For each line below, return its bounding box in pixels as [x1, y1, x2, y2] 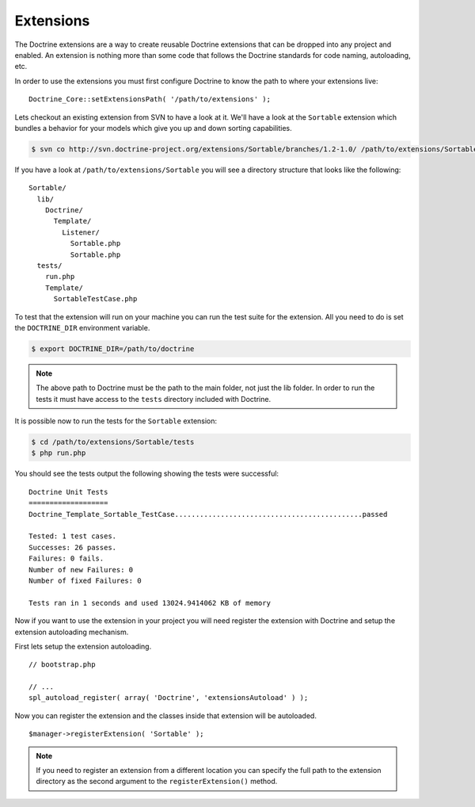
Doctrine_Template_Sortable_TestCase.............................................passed [28, 510, 388, 518]
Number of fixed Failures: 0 [28, 576, 142, 585]
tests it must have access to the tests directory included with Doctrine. [36, 394, 272, 403]
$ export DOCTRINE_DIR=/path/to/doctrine [31, 344, 195, 353]
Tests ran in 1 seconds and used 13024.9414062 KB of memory [28, 599, 271, 607]
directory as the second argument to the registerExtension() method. [36, 777, 278, 786]
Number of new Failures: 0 [28, 565, 134, 574]
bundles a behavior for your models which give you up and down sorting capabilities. [14, 123, 292, 132]
